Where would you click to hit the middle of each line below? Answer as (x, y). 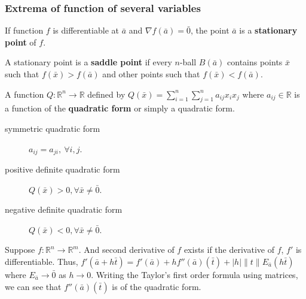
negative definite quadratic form (64, 209)
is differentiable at (86, 30)
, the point (210, 30)
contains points (255, 62)
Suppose (20, 250)
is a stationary (268, 30)
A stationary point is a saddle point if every (88, 62)
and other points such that (151, 74)
